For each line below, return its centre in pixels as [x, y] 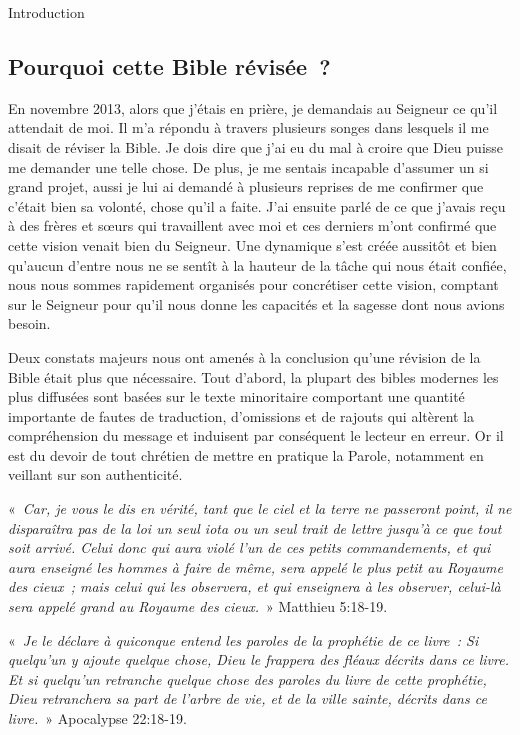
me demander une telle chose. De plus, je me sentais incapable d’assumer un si [248, 166]
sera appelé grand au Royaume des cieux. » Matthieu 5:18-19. [198, 606]
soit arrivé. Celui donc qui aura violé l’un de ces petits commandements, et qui [249, 547]
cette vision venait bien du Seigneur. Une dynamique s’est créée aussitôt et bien [252, 244]
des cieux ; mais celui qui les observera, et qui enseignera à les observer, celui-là [254, 586]
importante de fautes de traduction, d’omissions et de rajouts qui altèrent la [241, 415]
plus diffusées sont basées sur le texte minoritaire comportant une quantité [236, 396]
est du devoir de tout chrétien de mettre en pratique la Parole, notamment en [246, 454]
